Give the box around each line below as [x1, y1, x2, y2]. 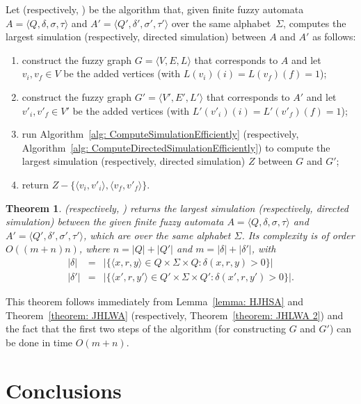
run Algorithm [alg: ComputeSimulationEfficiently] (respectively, [22, 127, 299, 141]
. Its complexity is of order [241, 227, 355, 242]
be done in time [6, 334, 73, 349]
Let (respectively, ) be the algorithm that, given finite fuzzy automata [6, 2, 304, 16]
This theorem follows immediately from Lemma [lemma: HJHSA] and [6, 293, 303, 308]
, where [79, 241, 110, 256]
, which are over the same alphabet [83, 227, 231, 242]
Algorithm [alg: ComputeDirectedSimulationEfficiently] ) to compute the [22, 140, 330, 154]
